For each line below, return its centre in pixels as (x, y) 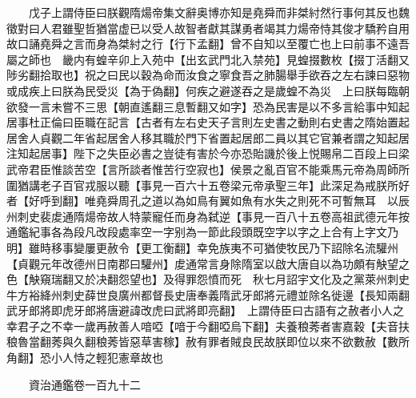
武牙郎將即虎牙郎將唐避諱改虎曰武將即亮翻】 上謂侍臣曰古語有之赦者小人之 (205, 310)
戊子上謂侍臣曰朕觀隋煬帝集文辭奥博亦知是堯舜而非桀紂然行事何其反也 (213, 12)
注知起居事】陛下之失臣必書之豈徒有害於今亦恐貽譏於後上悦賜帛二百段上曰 (202, 153)
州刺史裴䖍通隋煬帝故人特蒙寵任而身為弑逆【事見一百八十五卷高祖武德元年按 (208, 216)
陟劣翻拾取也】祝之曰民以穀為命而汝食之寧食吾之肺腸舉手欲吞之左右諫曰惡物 (208, 75)
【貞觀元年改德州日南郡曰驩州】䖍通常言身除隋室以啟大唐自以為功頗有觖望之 (208, 263)
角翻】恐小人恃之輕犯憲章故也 (85, 358)
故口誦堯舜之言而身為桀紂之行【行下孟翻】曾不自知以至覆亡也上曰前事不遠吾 (208, 44)
